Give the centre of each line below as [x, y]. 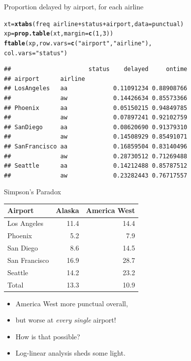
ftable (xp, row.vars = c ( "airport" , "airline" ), [78, 43]
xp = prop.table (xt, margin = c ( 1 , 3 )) [59, 34]
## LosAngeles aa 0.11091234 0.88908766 [96, 89]
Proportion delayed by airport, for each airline [74, 6]
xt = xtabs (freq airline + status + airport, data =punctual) [94, 24]
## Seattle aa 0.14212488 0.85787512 [96, 166]
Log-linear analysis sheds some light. [70, 353]
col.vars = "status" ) [36, 53]
